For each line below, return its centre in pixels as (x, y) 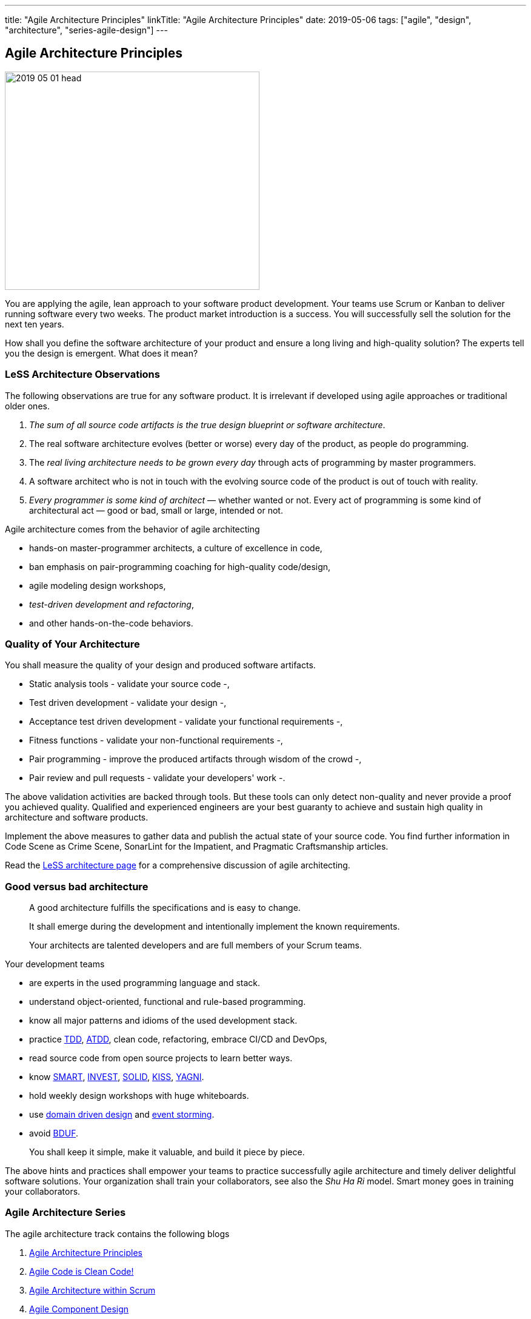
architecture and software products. (77, 817)
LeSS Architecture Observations (82, 374)
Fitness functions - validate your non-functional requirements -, (156, 740)
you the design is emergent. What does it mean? (102, 353)
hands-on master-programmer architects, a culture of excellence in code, (176, 548)
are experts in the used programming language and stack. (145, 983)
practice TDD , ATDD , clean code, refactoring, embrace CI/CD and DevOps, (178, 1039)
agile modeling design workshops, (98, 585)
